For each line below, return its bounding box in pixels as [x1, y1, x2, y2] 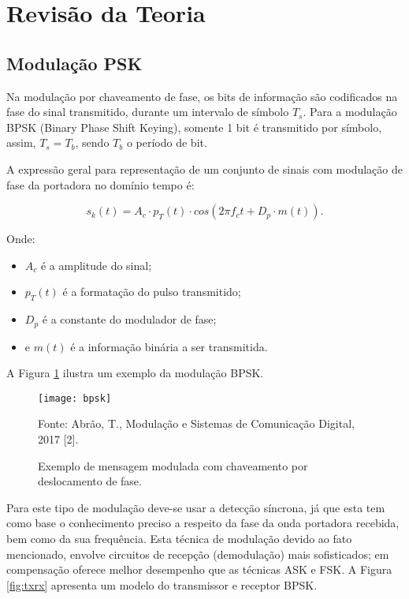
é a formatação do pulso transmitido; [62, 283, 241, 300]
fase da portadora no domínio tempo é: [6, 176, 195, 193]
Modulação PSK [6, 51, 143, 75]
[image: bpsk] [38, 392, 112, 404]
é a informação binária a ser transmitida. [70, 338, 268, 354]
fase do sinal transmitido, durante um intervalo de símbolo [6, 103, 289, 120]
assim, [6, 134, 36, 151]
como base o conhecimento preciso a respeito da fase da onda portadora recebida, [6, 515, 400, 531]
